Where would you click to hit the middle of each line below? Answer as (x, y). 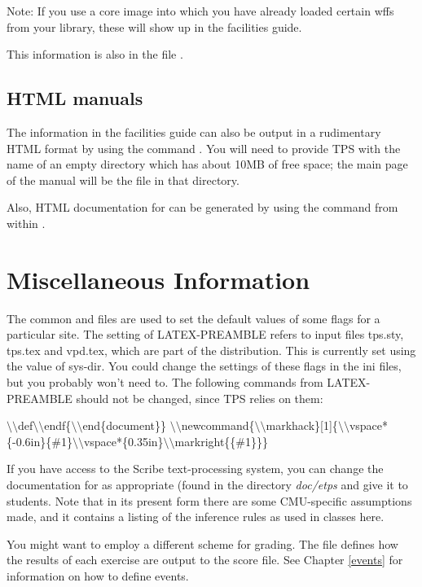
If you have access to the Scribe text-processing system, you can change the (195, 469)
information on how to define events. (98, 575)
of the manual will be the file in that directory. (123, 180)
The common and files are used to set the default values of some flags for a (193, 318)
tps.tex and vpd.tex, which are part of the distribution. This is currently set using (211, 350)
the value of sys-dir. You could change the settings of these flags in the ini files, (204, 366)
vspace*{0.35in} (123, 441)
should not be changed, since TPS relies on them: (200, 398)
